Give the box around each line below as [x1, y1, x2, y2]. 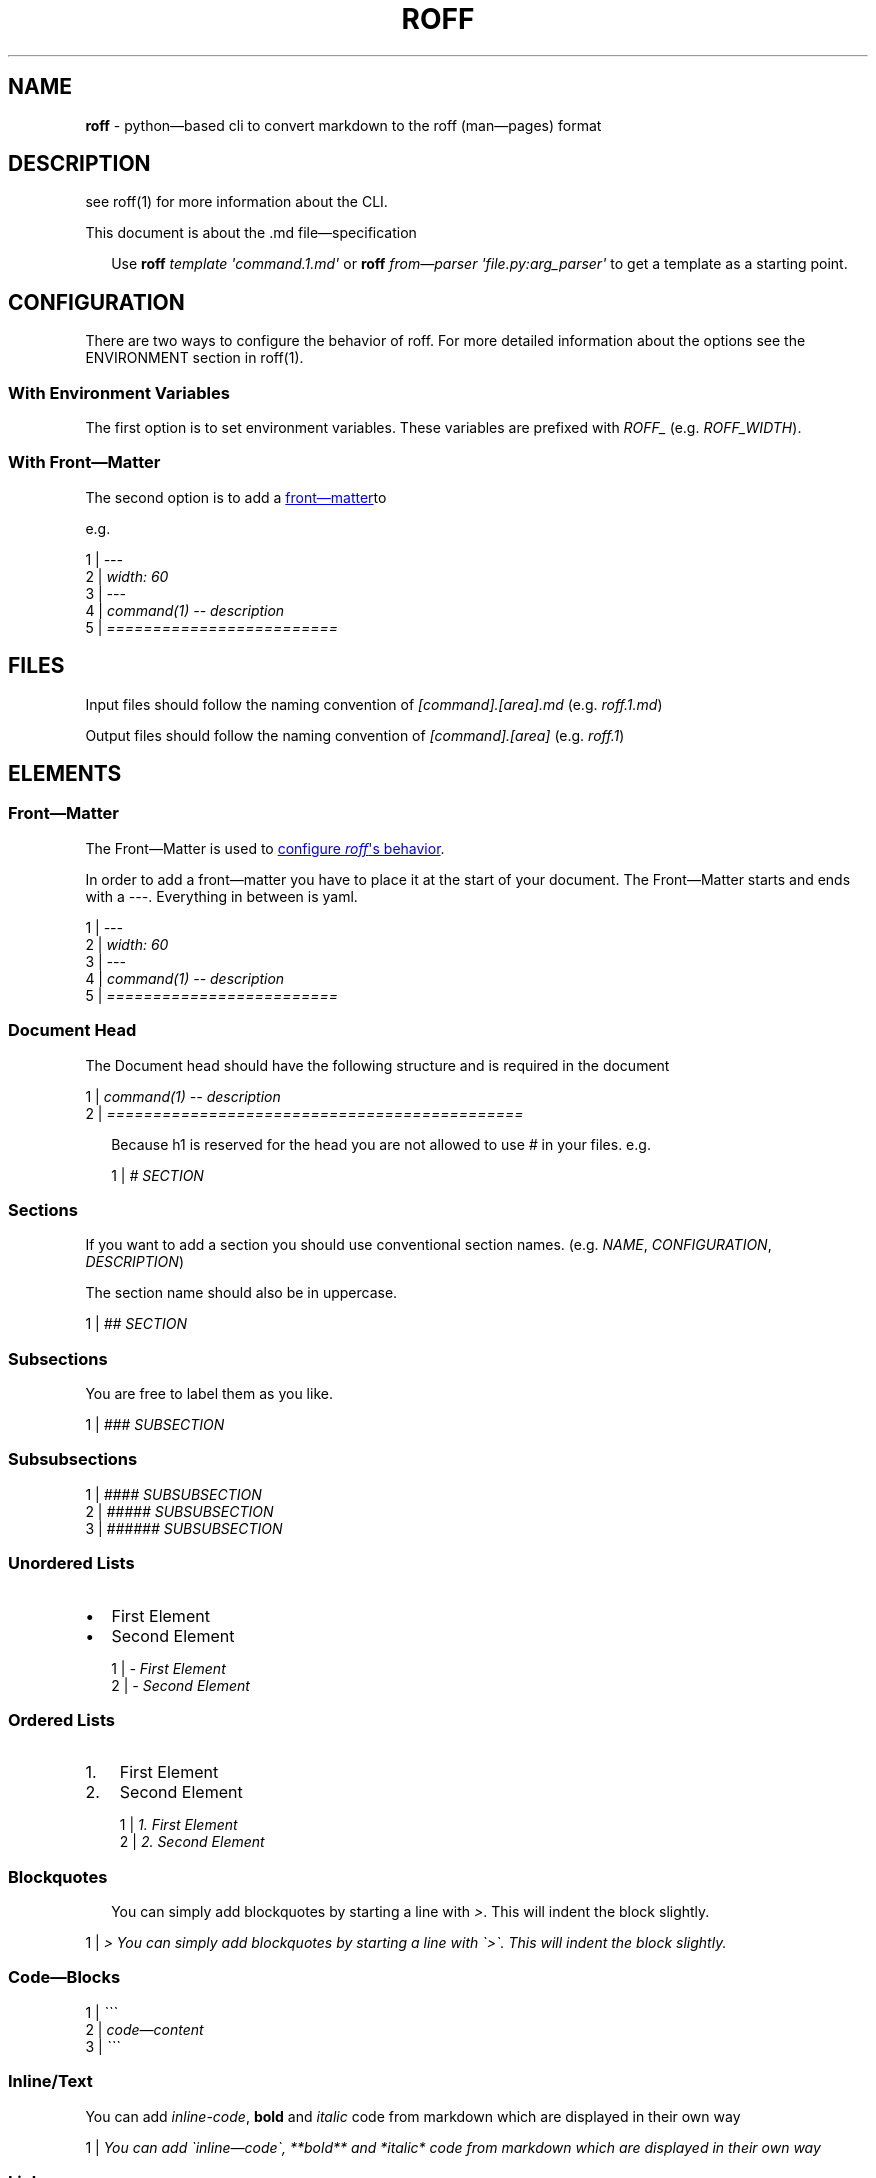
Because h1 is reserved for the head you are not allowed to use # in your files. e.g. [111, 1135, 651, 1153]
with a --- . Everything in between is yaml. [85, 887, 358, 905]
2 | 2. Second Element [119, 1833, 265, 1851]
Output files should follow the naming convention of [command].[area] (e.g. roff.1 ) [85, 726, 625, 744]
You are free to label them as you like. [85, 1385, 333, 1403]
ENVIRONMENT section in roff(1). [85, 349, 304, 367]
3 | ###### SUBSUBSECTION [85, 1519, 283, 1537]
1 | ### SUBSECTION [85, 1416, 225, 1434]
